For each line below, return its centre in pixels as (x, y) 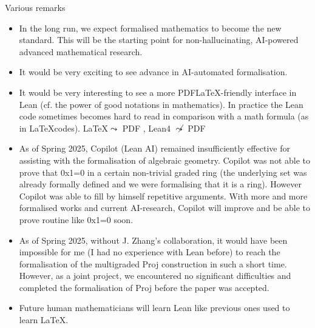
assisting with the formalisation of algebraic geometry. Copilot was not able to (165, 160)
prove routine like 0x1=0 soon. (76, 219)
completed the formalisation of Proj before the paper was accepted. (144, 287)
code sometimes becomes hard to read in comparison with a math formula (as (164, 116)
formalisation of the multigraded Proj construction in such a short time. (153, 263)
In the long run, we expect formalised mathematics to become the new (150, 28)
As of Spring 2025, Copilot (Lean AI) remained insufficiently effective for (154, 148)
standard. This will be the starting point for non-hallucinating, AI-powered (159, 40)
